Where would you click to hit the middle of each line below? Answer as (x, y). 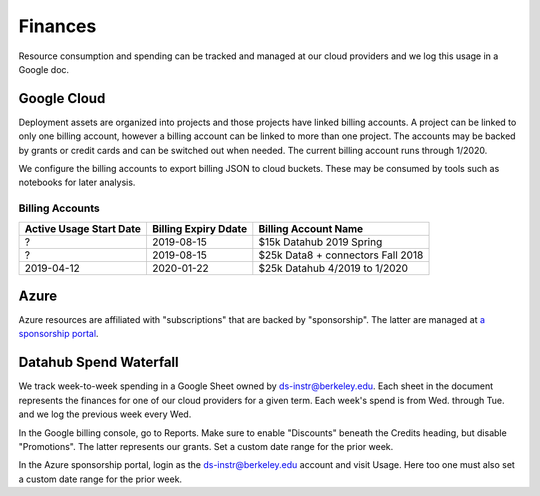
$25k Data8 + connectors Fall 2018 (341, 255)
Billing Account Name (311, 228)
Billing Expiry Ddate (199, 228)
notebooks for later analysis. (77, 182)
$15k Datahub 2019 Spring (320, 242)
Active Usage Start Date (83, 228)
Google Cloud (62, 98)
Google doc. (44, 69)
